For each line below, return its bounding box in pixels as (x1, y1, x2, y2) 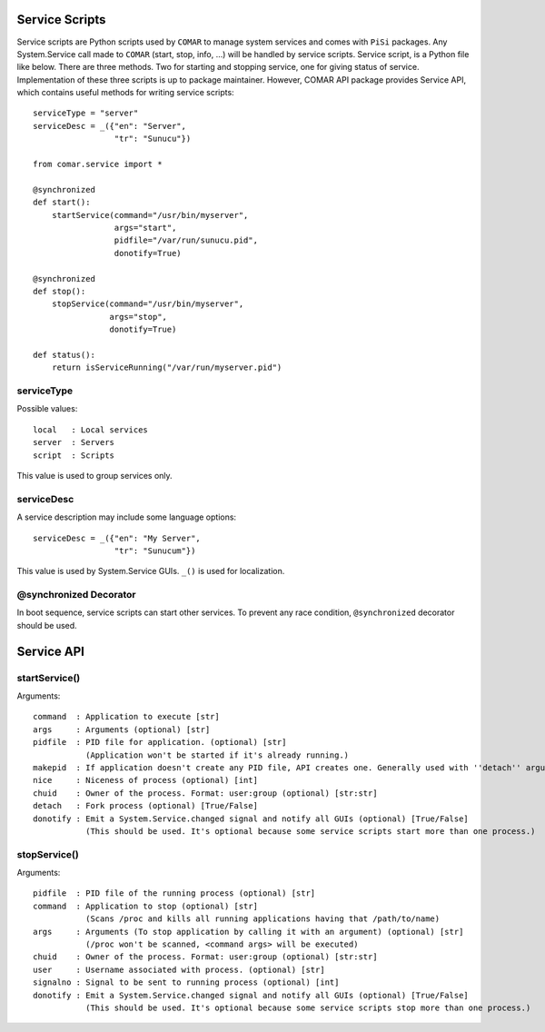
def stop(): (33, 286, 86, 296)
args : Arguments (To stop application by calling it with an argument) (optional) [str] (33, 927, 464, 937)
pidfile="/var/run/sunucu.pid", (114, 235, 259, 245)
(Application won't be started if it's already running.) (84, 749, 350, 760)
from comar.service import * (33, 159, 163, 170)
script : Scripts (33, 450, 115, 461)
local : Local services (33, 424, 149, 435)
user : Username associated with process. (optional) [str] (33, 964, 326, 975)
